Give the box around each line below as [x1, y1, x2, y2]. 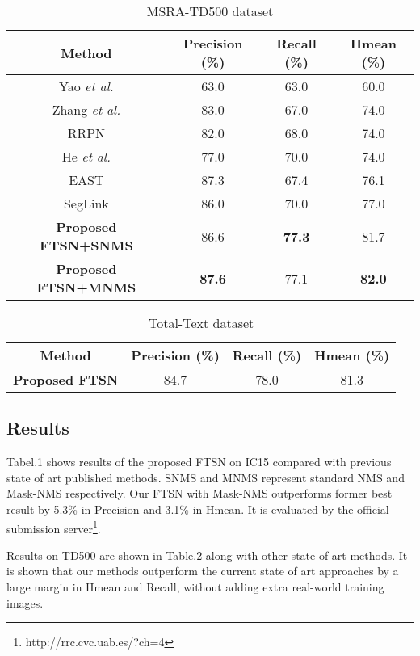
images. [6, 594, 44, 611]
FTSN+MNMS [36, 278, 136, 296]
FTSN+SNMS [40, 236, 133, 254]
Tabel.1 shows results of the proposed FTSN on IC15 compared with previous [6, 453, 392, 470]
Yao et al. [59, 77, 114, 95]
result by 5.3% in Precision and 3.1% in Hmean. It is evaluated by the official [6, 500, 389, 517]
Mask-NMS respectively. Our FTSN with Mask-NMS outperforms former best [6, 485, 393, 502]
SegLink [63, 194, 109, 212]
